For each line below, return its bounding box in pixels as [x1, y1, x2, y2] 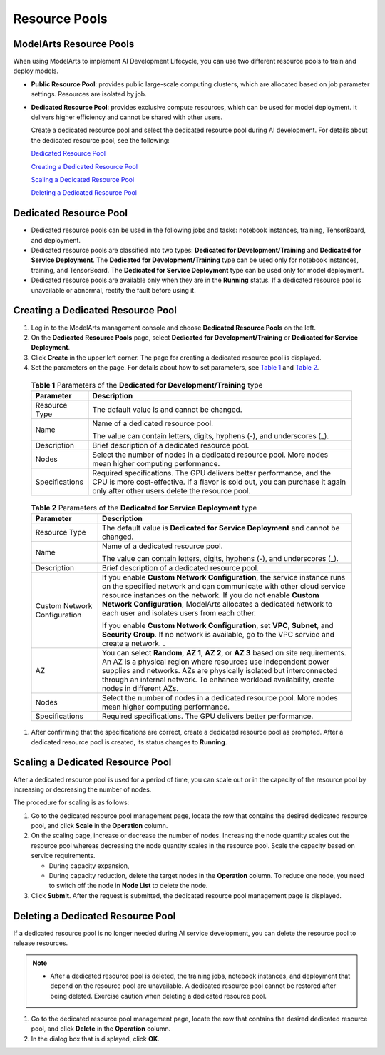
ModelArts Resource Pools [13, 38, 135, 50]
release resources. [13, 939, 68, 947]
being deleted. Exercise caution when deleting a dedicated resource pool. [50, 991, 267, 1000]
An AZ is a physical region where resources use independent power [102, 657, 329, 667]
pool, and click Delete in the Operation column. [31, 1024, 171, 1033]
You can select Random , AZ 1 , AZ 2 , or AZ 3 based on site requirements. [102, 648, 346, 658]
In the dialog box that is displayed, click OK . [31, 1034, 160, 1043]
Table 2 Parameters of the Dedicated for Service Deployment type [31, 503, 257, 513]
